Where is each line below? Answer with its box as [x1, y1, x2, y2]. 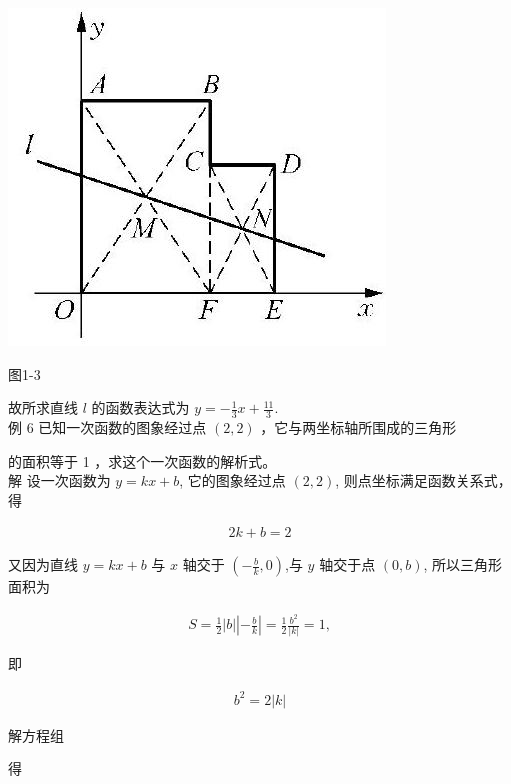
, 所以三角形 [423, 554, 503, 575]
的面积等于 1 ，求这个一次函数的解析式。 [8, 450, 277, 471]
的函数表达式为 [91, 397, 190, 418]
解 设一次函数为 [8, 470, 111, 491]
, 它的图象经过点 [179, 470, 286, 491]
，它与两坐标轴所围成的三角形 [260, 417, 457, 438]
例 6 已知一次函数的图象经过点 [8, 417, 207, 438]
